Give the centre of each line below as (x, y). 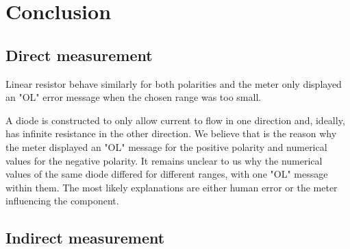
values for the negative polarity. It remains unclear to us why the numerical (164, 160)
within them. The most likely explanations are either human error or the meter (172, 187)
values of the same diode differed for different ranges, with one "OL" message (167, 174)
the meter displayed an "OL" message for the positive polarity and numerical (166, 146)
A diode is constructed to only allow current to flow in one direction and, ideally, (175, 120)
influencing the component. (62, 201)
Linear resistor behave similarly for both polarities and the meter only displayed (174, 83)
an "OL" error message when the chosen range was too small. (134, 97)
